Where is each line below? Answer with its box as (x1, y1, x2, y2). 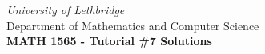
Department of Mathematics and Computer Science (6, 17, 259, 33)
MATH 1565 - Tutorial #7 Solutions (6, 33, 212, 49)
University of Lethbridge (6, 2, 125, 17)
